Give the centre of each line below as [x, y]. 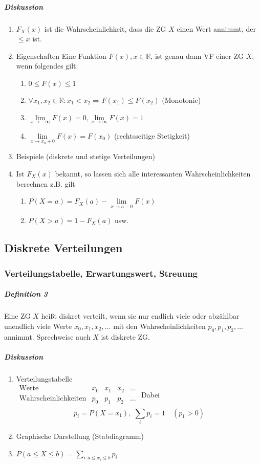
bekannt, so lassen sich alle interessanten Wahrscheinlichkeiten [153, 173]
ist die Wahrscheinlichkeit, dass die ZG [105, 28]
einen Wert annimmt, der [216, 28]
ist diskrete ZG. [125, 336]
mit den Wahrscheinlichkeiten [159, 326]
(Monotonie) [181, 99]
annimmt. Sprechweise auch [47, 336]
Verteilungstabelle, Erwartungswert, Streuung [101, 273]
